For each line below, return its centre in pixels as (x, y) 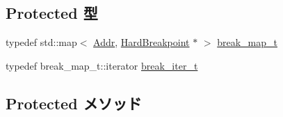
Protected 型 (52, 13)
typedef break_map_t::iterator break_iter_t (102, 65)
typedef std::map (41, 42)
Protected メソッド (74, 103)
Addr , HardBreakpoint (141, 42)
